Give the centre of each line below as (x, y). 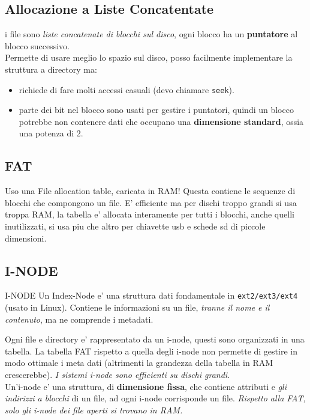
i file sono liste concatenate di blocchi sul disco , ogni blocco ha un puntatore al (151, 34)
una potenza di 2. (51, 133)
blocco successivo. (37, 45)
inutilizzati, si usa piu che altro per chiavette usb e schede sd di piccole (135, 226)
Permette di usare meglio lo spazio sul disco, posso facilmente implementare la (149, 57)
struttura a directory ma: (51, 69)
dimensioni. (26, 238)
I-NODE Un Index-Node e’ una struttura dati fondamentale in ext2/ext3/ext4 (151, 295)
